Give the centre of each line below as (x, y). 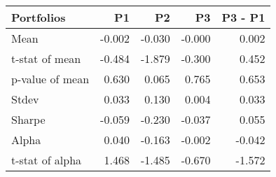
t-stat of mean (46, 58)
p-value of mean (50, 79)
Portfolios (39, 17)
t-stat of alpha (47, 160)
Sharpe (28, 119)
